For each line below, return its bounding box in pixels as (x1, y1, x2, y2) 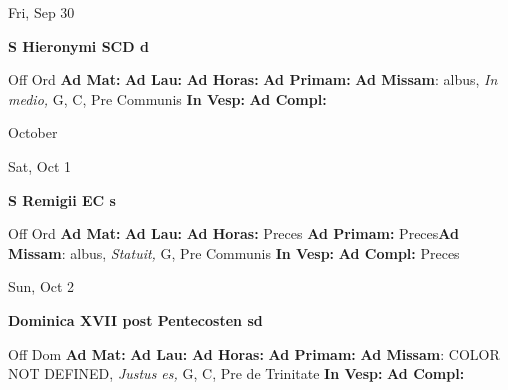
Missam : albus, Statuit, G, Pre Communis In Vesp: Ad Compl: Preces (8, 242, 460, 263)
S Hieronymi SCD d (8, 35, 149, 56)
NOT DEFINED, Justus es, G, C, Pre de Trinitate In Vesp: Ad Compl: (8, 363, 465, 384)
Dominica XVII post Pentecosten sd (8, 309, 263, 330)
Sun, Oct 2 (8, 276, 75, 297)
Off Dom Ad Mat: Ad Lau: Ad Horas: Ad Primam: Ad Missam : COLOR (8, 343, 500, 364)
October (8, 122, 58, 143)
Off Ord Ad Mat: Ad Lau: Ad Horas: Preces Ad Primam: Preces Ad (8, 223, 459, 244)
